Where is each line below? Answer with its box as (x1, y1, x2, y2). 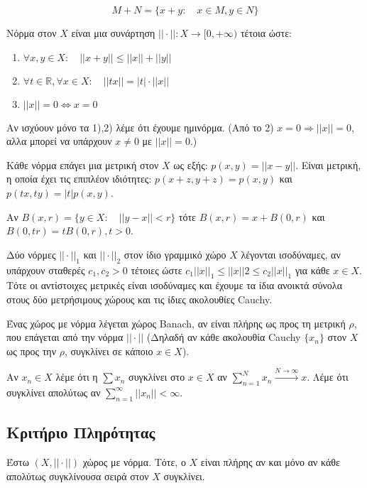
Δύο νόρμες (6, 246, 56, 261)
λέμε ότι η (55, 369, 98, 384)
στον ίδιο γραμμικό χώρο (124, 246, 226, 261)
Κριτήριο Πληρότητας (6, 421, 155, 443)
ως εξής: (173, 157, 208, 172)
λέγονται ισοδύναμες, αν (241, 246, 341, 261)
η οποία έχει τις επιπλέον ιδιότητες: (6, 171, 152, 186)
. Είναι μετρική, (295, 157, 361, 172)
